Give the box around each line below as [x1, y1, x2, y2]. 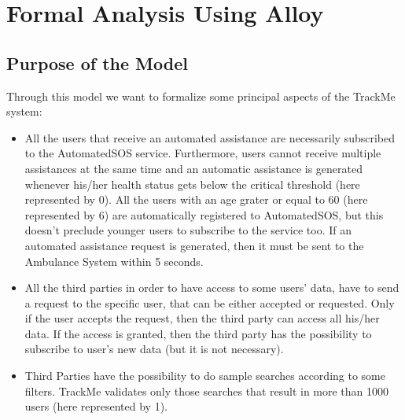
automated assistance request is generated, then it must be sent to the [24, 237, 364, 253]
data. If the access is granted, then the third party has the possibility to [24, 325, 372, 341]
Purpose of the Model [6, 50, 188, 75]
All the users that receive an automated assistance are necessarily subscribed [24, 129, 396, 146]
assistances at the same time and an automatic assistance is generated [24, 160, 363, 176]
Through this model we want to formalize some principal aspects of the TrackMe [6, 87, 396, 104]
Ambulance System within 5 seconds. [24, 252, 204, 269]
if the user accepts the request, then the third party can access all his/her [24, 310, 380, 326]
